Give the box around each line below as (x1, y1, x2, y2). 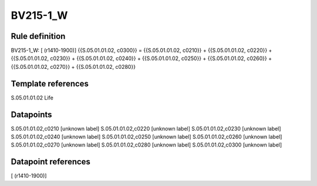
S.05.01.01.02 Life (11, 94, 54, 101)
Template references (11, 78, 89, 88)
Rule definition (11, 31, 66, 41)
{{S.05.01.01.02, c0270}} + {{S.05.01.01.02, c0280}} (11, 63, 136, 70)
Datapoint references (11, 157, 91, 167)
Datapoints (11, 109, 52, 119)
